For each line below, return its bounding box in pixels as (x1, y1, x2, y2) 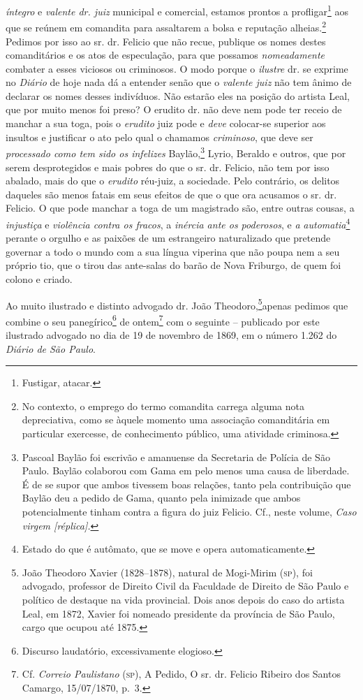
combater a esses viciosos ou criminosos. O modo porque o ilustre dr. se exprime (6, 61, 348, 75)
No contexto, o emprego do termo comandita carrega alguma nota (22, 398, 304, 413)
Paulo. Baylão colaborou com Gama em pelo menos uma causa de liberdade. (22, 463, 350, 478)
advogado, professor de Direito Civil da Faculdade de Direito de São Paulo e (22, 578, 349, 593)
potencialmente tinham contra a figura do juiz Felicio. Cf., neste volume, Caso (22, 504, 357, 518)
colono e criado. (6, 271, 73, 286)
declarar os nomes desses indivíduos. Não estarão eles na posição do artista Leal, (6, 88, 350, 103)
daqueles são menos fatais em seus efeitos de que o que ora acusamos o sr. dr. (6, 187, 337, 201)
